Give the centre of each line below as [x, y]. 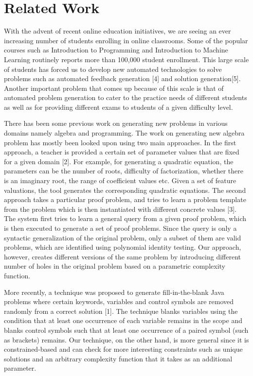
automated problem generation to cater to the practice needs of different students [126, 97]
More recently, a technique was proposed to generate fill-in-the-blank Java [114, 292]
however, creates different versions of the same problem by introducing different [123, 256]
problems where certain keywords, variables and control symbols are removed [119, 301]
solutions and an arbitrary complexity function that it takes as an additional [118, 358]
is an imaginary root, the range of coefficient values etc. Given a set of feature [120, 180]
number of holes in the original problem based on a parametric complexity [115, 266]
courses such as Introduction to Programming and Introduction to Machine [116, 50]
